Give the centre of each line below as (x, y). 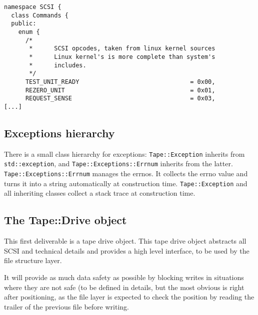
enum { (29, 32)
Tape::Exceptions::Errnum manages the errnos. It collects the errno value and (126, 173)
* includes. (58, 65)
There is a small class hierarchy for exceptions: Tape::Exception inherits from (124, 154)
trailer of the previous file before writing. (66, 306)
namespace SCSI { (33, 7)
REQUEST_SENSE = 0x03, (120, 99)
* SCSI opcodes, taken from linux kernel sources (122, 49)
